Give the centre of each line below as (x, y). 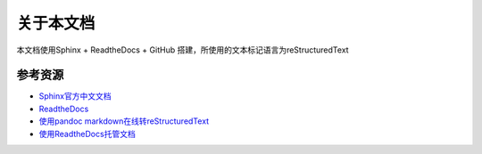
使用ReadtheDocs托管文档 (87, 134)
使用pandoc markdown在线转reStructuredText (124, 121)
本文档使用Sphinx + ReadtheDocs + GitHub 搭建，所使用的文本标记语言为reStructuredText (183, 50)
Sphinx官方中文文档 (75, 96)
